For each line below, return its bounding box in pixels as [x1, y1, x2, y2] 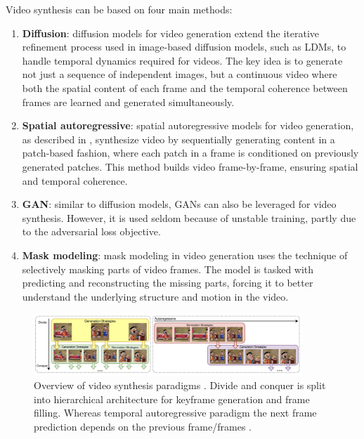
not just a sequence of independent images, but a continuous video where [22, 67, 337, 81]
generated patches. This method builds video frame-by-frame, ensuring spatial [22, 159, 358, 173]
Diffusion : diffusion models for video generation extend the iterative [22, 25, 320, 40]
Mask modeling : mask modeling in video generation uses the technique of [22, 247, 348, 262]
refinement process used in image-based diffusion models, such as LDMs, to [22, 39, 346, 54]
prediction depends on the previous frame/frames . [34, 419, 252, 433]
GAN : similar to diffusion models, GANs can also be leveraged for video [22, 197, 337, 211]
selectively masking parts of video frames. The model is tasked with [22, 261, 314, 276]
